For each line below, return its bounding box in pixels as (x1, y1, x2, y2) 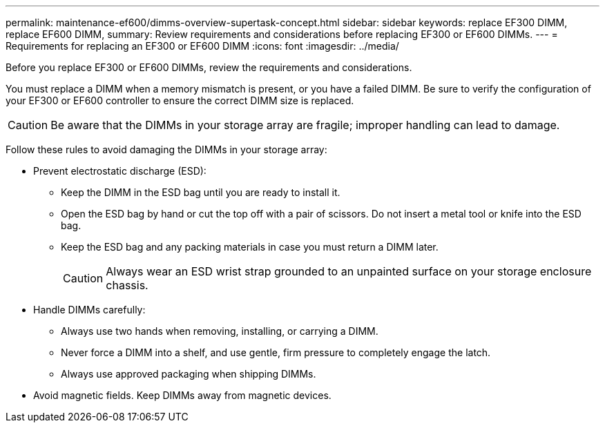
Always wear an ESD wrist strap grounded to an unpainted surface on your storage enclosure (106, 264, 592, 278)
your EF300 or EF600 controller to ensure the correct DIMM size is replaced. (6, 95, 354, 106)
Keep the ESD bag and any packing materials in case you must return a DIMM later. (61, 241, 439, 253)
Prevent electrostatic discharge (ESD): (33, 165, 207, 177)
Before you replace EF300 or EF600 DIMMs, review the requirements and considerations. (6, 61, 412, 73)
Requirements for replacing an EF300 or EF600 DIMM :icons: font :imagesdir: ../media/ (6, 40, 399, 52)
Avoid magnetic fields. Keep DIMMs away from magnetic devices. (33, 389, 332, 401)
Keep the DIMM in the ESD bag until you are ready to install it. (61, 186, 340, 198)
